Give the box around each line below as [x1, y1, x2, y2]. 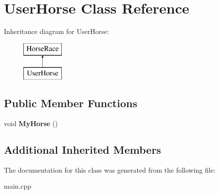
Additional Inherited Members [4, 142, 161, 157]
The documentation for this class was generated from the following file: [4, 164, 216, 175]
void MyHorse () [4, 118, 58, 129]
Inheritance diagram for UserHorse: [4, 26, 109, 36]
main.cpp [4, 181, 32, 191]
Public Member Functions [4, 96, 137, 111]
